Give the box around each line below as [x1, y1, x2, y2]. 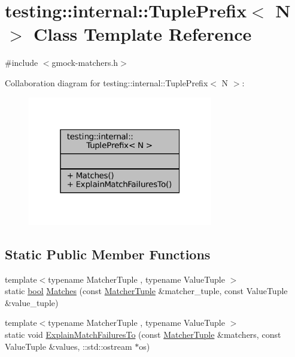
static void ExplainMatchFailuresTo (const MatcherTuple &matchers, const [5, 328, 281, 341]
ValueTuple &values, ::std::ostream [5, 340, 132, 352]
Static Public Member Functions [5, 244, 211, 263]
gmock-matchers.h [51, 56, 118, 69]
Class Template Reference [34, 22, 252, 46]
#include [5, 56, 38, 69]
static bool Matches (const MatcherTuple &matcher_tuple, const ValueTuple [5, 285, 288, 297]
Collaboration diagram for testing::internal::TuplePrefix [5, 76, 208, 89]
